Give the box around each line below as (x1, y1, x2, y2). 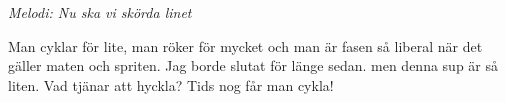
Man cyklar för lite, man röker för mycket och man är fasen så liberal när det (8, 35, 483, 56)
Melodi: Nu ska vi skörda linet (8, 2, 192, 22)
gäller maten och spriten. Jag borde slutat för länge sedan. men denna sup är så (8, 55, 498, 76)
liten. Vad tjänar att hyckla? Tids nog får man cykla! (8, 74, 334, 95)
